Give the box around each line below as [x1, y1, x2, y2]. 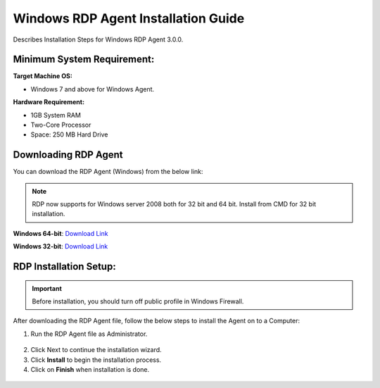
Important [32, 284, 63, 292]
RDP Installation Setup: [13, 261, 116, 273]
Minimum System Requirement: [13, 54, 155, 65]
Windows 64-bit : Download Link [13, 229, 108, 237]
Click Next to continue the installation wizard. [30, 346, 162, 354]
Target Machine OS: [13, 72, 73, 80]
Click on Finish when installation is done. [30, 365, 150, 374]
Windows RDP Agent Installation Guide [13, 11, 245, 26]
